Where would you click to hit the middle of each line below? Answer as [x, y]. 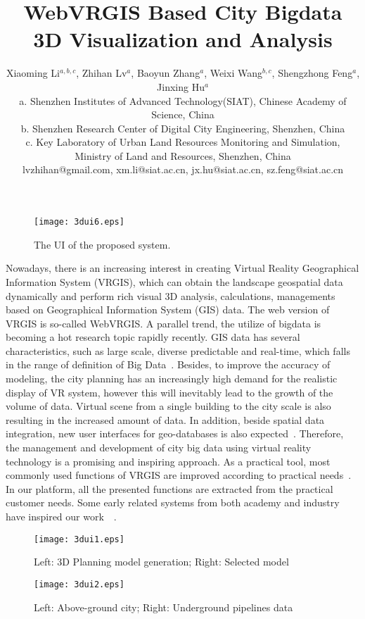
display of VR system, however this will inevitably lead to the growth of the [169, 392]
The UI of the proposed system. [102, 244]
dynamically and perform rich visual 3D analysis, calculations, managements [171, 295]
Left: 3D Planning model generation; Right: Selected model [161, 562]
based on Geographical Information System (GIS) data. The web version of [168, 309]
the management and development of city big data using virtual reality [159, 448]
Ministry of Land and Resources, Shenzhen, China [183, 155]
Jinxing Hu [181, 86]
